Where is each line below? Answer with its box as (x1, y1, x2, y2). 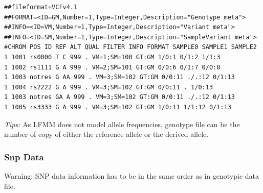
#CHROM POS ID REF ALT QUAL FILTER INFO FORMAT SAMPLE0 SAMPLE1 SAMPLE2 (4, 43, 257, 51)
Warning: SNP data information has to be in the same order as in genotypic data (4, 170, 259, 181)
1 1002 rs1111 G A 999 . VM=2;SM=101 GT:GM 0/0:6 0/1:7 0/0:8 (4, 63, 221, 71)
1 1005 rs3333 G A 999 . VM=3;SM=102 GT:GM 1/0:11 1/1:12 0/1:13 (4, 103, 231, 111)
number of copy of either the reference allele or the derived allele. (4, 129, 209, 139)
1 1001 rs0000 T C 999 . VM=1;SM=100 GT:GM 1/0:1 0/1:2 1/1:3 (4, 53, 221, 61)
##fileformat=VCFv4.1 (4, 4, 78, 11)
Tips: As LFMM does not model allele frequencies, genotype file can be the (4, 118, 240, 129)
